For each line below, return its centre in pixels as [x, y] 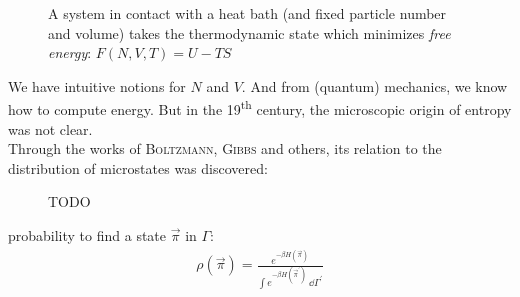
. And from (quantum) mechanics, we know [374, 85]
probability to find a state [87, 235]
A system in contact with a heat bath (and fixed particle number [247, 13]
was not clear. [50, 128]
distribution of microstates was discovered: [138, 167]
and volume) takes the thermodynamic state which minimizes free [249, 32]
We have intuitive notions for [97, 85]
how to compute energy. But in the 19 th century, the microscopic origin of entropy [260, 108]
